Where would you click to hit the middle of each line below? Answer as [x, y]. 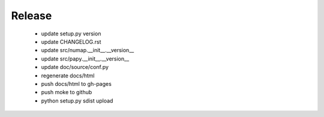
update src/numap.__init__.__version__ [88, 50]
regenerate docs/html [68, 76]
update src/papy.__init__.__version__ [85, 58]
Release [31, 16]
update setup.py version [71, 34]
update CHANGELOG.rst [71, 41]
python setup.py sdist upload [77, 100]
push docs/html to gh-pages [76, 83]
